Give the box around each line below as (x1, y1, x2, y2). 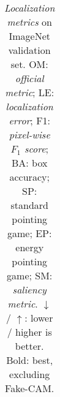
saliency (12, 282, 47, 297)
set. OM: (10, 57, 48, 71)
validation (8, 43, 51, 57)
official (15, 71, 44, 85)
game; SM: (7, 268, 53, 282)
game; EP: (7, 226, 52, 240)
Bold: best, (6, 353, 53, 367)
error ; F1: (9, 113, 51, 127)
